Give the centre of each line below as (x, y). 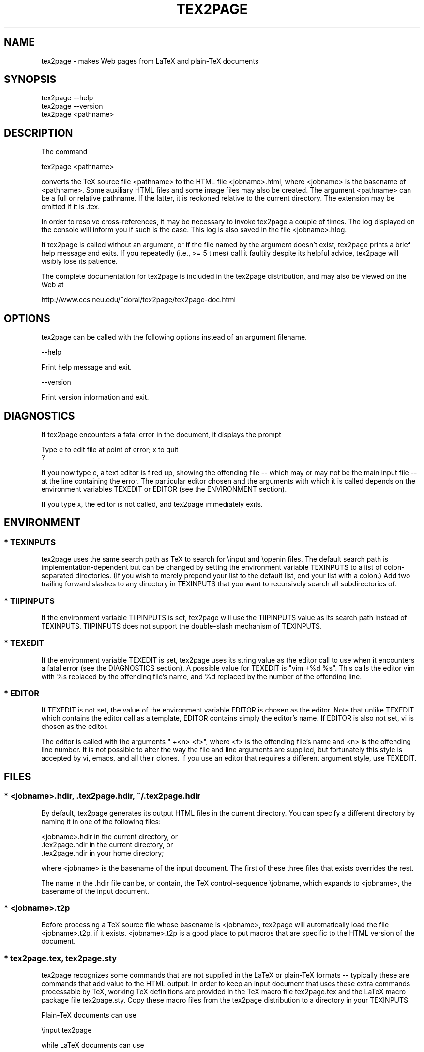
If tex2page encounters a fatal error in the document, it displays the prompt (161, 434)
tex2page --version (72, 106)
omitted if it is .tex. (71, 207)
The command (64, 152)
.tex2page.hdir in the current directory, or (107, 844)
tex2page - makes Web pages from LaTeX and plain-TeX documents (150, 61)
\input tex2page (67, 1030)
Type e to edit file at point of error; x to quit (110, 449)
